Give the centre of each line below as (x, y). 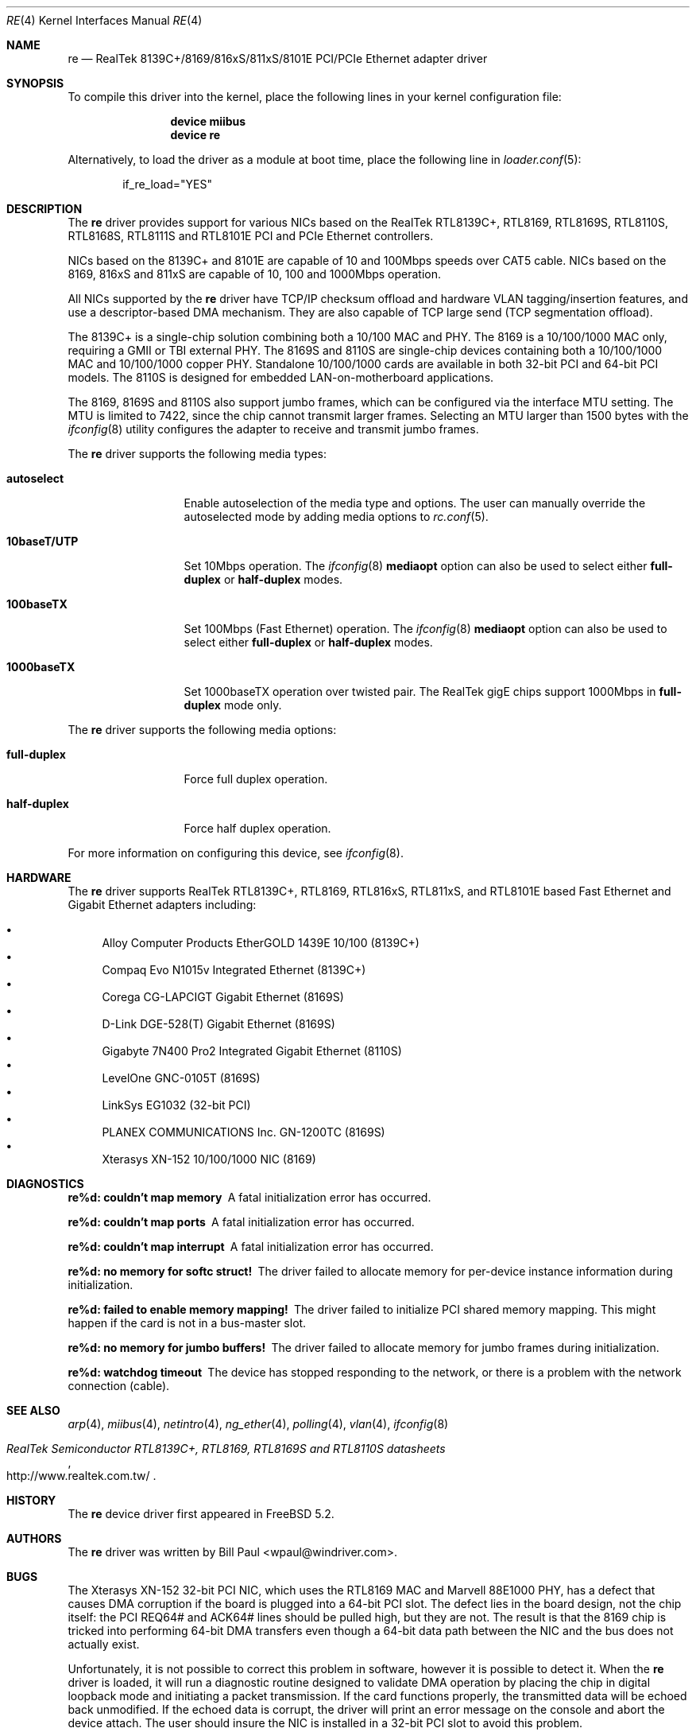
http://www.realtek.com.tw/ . (81, 1476)
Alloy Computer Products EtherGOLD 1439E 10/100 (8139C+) (261, 943)
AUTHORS (34, 1538)
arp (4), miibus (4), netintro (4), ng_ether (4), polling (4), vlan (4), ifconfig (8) (258, 1424)
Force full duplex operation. (256, 779)
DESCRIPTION (44, 209)
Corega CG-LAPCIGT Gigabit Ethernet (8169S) (223, 997)
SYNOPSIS (35, 83)
